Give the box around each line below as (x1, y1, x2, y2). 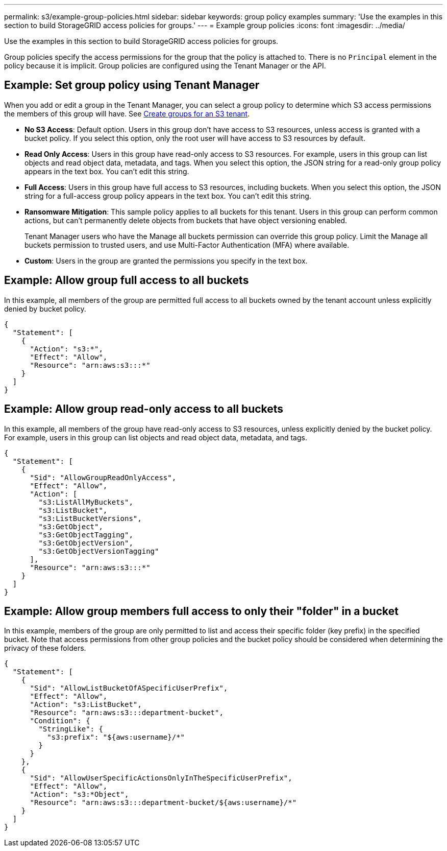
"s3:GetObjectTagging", (38, 530, 133, 539)
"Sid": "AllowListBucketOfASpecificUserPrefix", (30, 684, 228, 693)
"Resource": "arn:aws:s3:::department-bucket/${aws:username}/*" (30, 798, 297, 807)
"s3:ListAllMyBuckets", (38, 498, 133, 506)
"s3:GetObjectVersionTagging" (38, 547, 159, 555)
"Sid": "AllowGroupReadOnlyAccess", (30, 473, 177, 482)
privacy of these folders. (4, 644, 86, 653)
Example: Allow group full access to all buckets (4, 274, 249, 287)
